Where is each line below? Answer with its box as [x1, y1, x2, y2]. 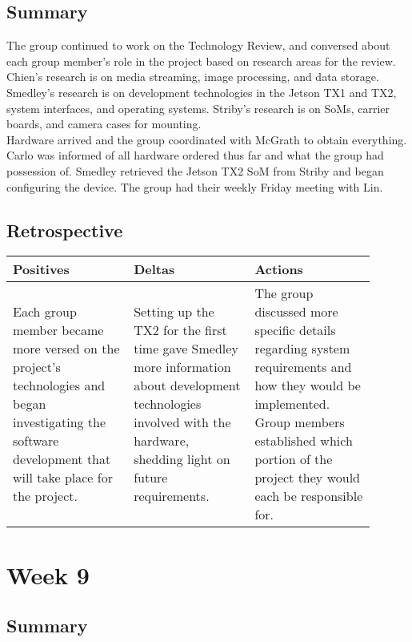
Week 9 [6, 558, 90, 591]
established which [254, 431, 353, 450]
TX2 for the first [134, 321, 227, 340]
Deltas [134, 260, 175, 279]
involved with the [134, 413, 231, 432]
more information [134, 357, 231, 377]
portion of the [254, 450, 333, 469]
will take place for [13, 468, 113, 487]
